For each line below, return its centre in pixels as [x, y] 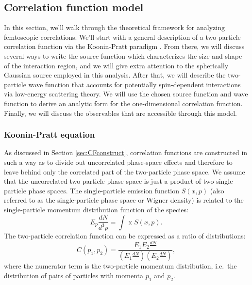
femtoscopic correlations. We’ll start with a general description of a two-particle [122, 37]
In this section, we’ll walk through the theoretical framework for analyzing [114, 27]
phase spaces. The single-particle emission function [104, 190]
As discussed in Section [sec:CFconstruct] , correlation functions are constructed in [126, 152]
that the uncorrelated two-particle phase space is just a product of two [109, 181]
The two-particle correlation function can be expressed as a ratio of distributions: [125, 236]
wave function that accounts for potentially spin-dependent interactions [134, 84]
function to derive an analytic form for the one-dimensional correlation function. [123, 103]
